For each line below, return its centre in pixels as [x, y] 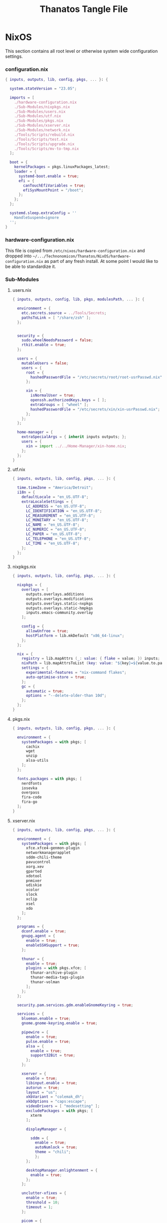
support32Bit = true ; [53, 1055]
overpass [31, 793]
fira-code [32, 797]
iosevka [29, 788]
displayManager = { [46, 1129]
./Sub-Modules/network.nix [42, 130]
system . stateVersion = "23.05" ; [43, 89]
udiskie [34, 885]
